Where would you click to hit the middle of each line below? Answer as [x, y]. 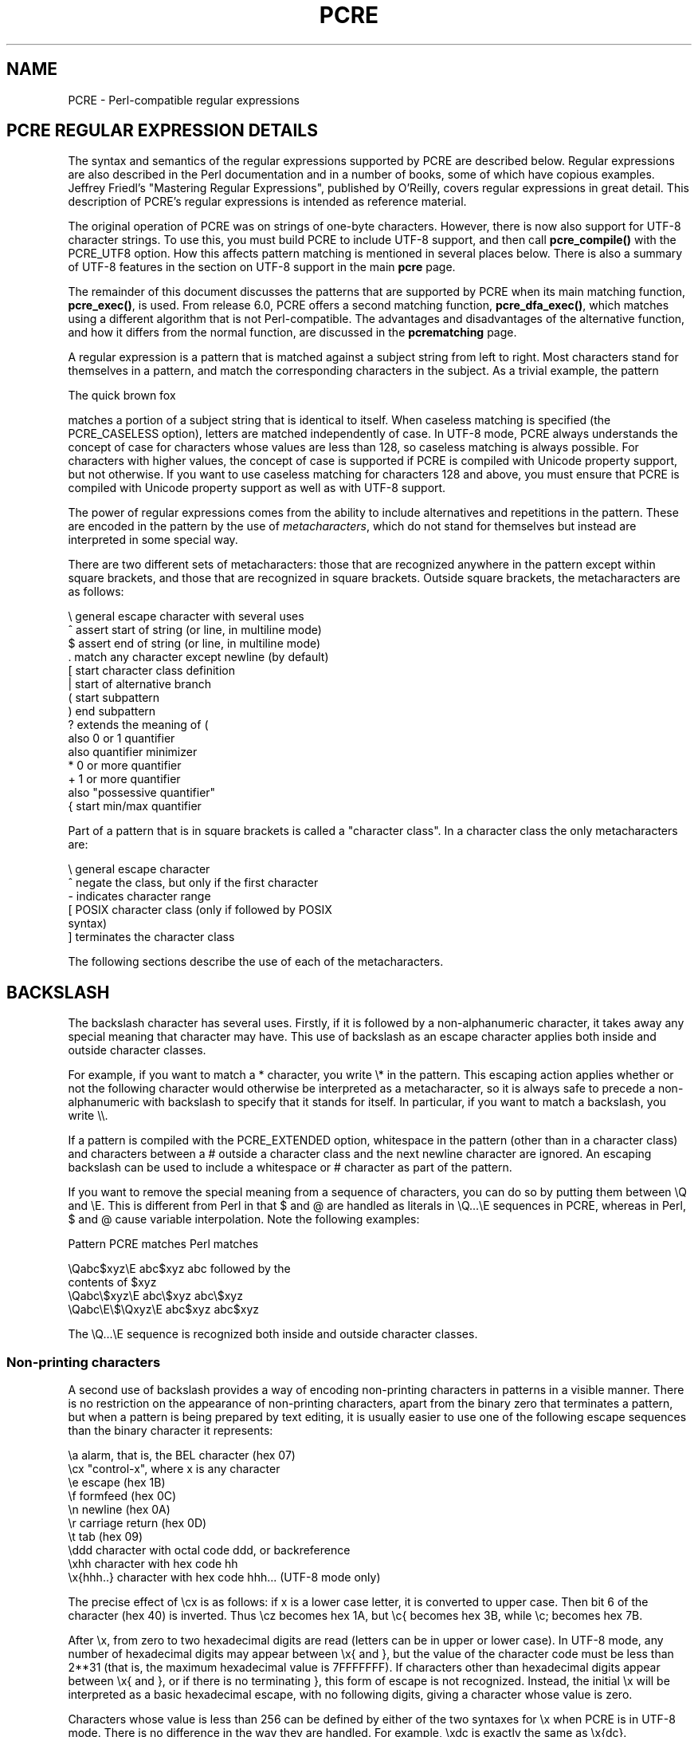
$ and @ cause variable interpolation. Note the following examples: [244, 1219]
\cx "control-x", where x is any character [174, 1469]
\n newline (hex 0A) [119, 1510]
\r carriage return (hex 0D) [137, 1523]
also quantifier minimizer [133, 752]
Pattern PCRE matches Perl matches [163, 1244]
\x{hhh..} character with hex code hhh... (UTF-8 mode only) [224, 1577]
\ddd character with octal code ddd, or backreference [209, 1550]
